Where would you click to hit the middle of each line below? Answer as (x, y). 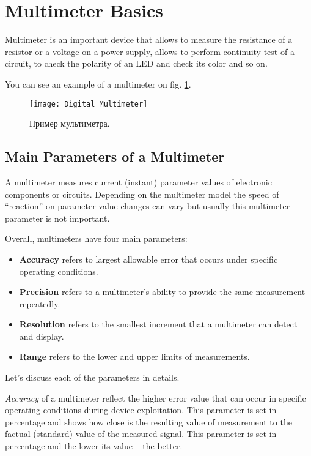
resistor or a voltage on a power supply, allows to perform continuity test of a (150, 51)
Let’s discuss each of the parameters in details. (92, 377)
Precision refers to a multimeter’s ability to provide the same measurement (162, 292)
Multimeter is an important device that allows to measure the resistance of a (149, 39)
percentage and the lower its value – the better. (94, 446)
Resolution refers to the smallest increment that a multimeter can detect (158, 324)
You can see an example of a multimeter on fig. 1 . (98, 84)
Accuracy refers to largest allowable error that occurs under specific (148, 259)
